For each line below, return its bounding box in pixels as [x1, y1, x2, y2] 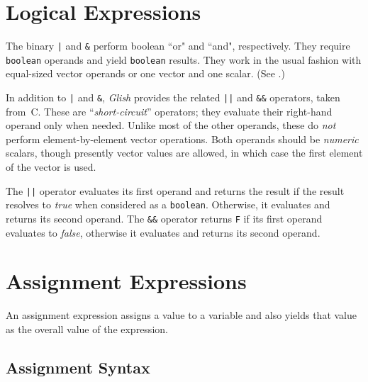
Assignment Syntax [6, 356, 150, 378]
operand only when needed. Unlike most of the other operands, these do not [6, 118, 336, 133]
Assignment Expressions [6, 266, 247, 296]
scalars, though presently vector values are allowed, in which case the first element [6, 145, 363, 160]
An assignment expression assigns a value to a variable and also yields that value [6, 308, 357, 322]
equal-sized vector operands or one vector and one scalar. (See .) [6, 66, 285, 81]
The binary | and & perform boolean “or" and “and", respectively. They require [6, 38, 350, 53]
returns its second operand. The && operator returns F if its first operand [6, 210, 323, 225]
